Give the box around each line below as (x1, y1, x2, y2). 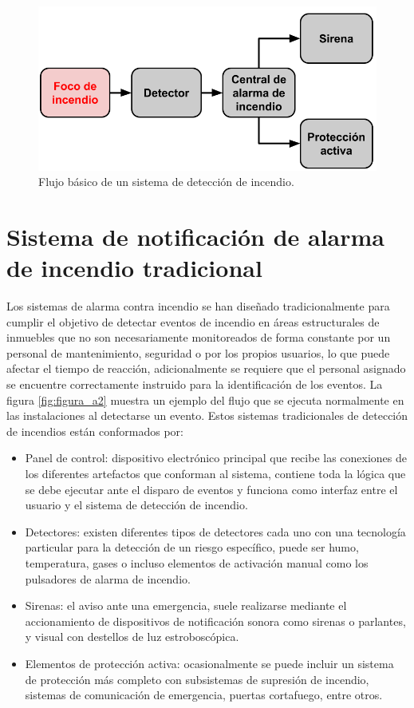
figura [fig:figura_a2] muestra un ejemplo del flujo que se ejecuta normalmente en (6, 391, 404, 408)
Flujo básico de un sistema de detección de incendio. (38, 173, 294, 190)
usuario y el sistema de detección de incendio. (25, 496, 248, 513)
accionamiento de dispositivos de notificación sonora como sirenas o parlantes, (25, 612, 406, 629)
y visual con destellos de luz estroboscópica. (25, 628, 239, 645)
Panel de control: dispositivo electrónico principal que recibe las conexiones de (25, 449, 408, 466)
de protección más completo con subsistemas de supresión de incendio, (25, 670, 369, 687)
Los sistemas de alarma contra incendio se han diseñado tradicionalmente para (6, 298, 390, 314)
